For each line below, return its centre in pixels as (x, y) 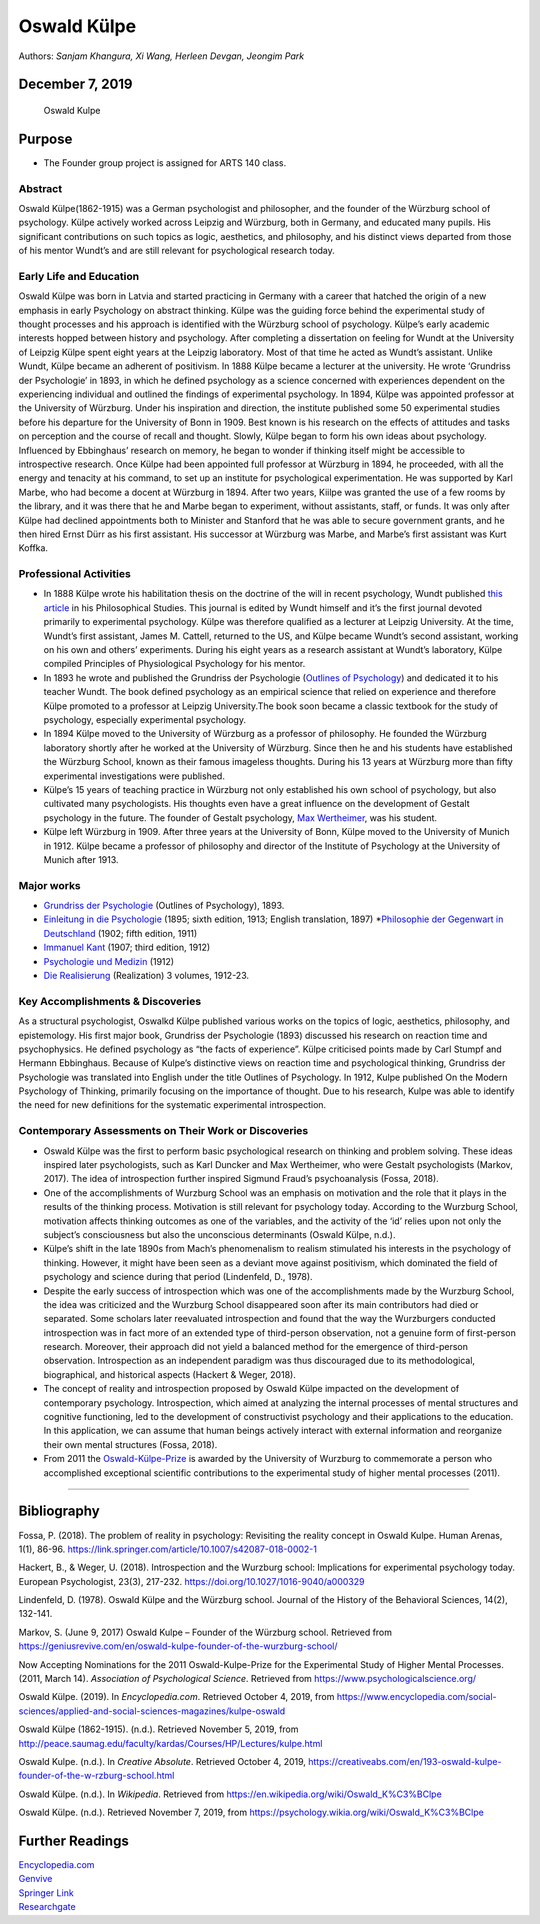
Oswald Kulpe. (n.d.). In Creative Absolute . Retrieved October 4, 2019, (162, 1761)
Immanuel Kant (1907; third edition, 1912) (127, 947)
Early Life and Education (79, 276)
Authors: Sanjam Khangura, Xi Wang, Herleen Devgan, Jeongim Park (161, 56)
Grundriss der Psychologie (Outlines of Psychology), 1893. (164, 906)
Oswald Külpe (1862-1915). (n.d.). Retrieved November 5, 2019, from (158, 1729)
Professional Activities (75, 574)
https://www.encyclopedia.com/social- (416, 1697)
